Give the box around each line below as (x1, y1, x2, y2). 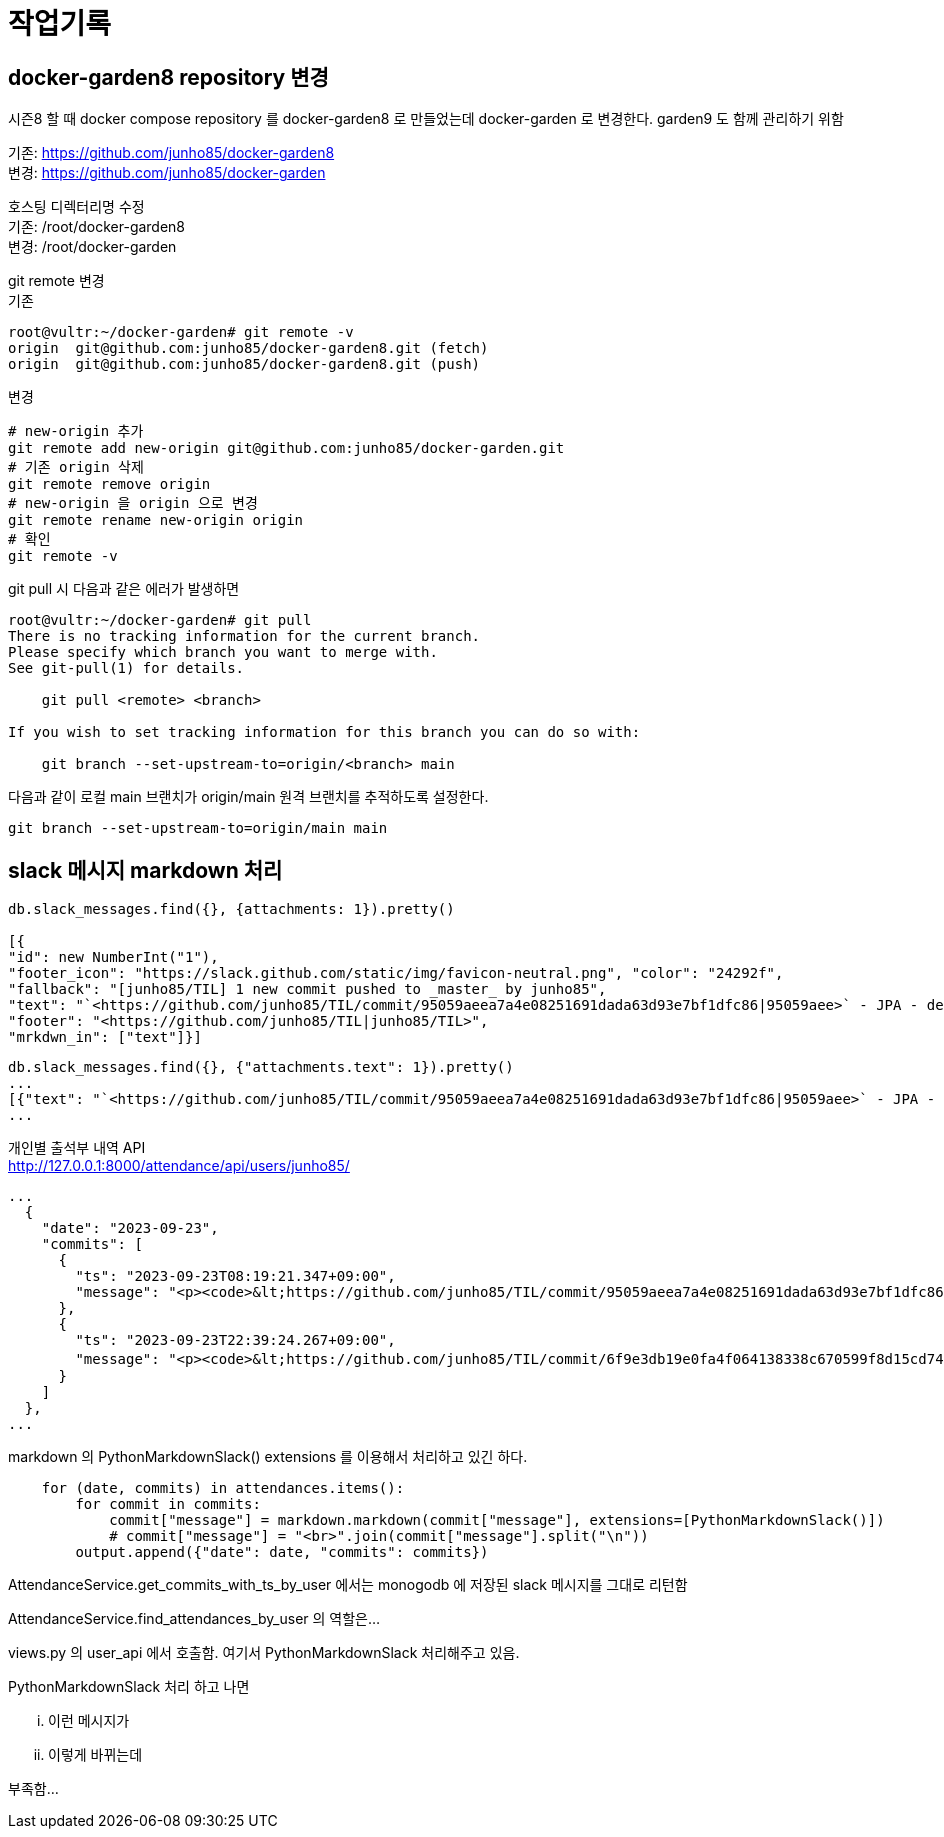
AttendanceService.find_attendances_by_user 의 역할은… (8, 1610, 381, 1628)
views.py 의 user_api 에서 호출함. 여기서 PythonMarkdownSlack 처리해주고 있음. (8, 1644, 520, 1662)
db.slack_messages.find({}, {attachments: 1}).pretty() (8, 901, 455, 918)
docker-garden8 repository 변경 (8, 64, 329, 90)
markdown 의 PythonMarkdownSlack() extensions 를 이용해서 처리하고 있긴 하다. (8, 1448, 528, 1466)
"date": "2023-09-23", (41, 1220, 219, 1237)
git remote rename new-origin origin (8, 512, 304, 529)
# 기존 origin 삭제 (8, 459, 144, 476)
